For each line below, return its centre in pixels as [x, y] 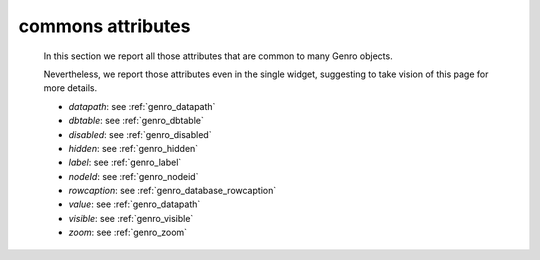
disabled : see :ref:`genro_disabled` [140, 134]
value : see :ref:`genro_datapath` [134, 204]
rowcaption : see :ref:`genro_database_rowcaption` [172, 191]
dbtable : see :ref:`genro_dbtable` [136, 121]
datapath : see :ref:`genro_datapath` [142, 106]
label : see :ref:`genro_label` [125, 162]
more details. [70, 88]
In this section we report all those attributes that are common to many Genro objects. [218, 56]
